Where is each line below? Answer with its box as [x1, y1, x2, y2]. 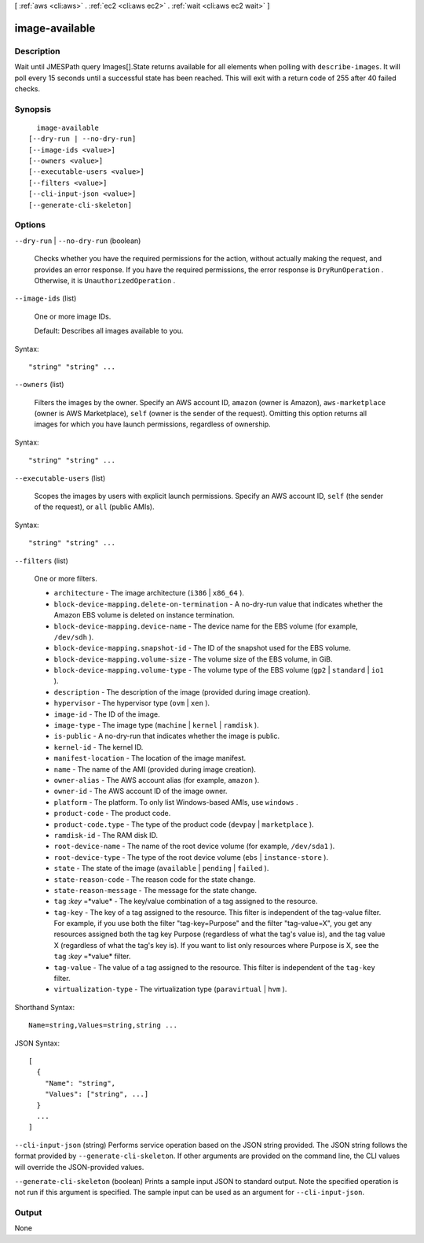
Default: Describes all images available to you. [34, 326, 184, 336]
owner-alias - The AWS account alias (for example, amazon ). [53, 776, 260, 784]
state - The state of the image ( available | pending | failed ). [53, 864, 269, 873]
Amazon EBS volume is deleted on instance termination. [53, 610, 235, 620]
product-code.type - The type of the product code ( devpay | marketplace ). [53, 819, 314, 829]
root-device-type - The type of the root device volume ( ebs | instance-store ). [53, 852, 329, 861]
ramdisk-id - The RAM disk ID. [53, 830, 159, 839]
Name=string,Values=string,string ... [28, 1021, 178, 1030]
